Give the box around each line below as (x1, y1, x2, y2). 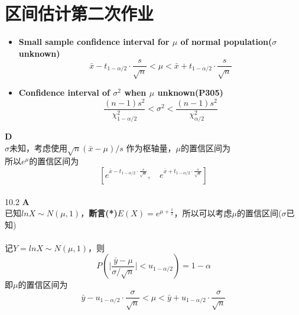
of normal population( (180, 35, 272, 48)
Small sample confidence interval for (18, 35, 170, 48)
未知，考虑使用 (9, 141, 67, 154)
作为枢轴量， (126, 141, 176, 154)
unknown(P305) (157, 86, 223, 99)
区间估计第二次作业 (5, 1, 154, 25)
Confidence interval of (18, 86, 110, 99)
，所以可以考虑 (174, 207, 232, 219)
